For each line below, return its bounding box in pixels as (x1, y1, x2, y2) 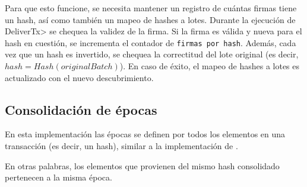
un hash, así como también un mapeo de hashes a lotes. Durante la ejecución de (5, 13, 296, 25)
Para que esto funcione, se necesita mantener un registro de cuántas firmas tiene (5, 2, 297, 14)
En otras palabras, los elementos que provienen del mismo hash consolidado (5, 159, 280, 172)
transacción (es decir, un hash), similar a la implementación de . (5, 140, 238, 152)
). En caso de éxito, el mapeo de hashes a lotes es (119, 60, 300, 72)
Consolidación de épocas (5, 100, 157, 118)
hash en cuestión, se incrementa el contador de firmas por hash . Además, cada (5, 36, 296, 49)
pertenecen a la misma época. (5, 171, 112, 183)
